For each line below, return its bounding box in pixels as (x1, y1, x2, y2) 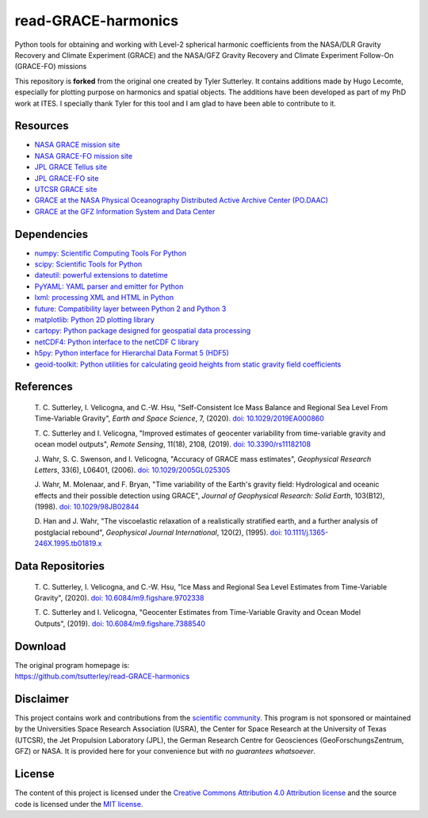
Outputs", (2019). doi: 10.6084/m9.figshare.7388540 (34, 619, 206, 628)
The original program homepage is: (14, 660, 130, 670)
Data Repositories (14, 559, 105, 573)
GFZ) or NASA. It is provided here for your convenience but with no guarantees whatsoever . (14, 747, 316, 756)
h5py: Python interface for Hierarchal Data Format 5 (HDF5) (34, 348, 230, 358)
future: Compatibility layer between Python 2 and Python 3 (34, 304, 227, 313)
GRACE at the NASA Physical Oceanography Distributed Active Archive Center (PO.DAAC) (34, 195, 329, 205)
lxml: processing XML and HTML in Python (34, 293, 174, 302)
